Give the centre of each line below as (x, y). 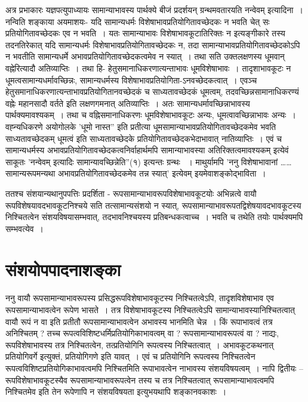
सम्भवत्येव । (25, 228)
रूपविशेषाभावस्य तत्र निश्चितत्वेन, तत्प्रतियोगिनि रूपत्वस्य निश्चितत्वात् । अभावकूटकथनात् (140, 344)
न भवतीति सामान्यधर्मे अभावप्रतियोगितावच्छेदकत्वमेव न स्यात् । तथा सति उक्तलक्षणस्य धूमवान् (145, 56)
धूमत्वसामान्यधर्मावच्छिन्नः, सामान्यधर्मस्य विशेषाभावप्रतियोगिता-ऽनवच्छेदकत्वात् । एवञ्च (131, 80)
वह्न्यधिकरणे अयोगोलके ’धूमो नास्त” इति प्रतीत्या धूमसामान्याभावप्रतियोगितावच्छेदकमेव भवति (141, 126)
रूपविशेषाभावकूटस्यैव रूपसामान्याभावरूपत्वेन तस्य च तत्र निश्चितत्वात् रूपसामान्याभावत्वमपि (140, 380)
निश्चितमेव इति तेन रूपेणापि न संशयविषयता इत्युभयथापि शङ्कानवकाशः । (116, 392)
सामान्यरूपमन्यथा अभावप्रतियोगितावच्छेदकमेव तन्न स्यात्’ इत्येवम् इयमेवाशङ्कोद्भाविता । (136, 173)
